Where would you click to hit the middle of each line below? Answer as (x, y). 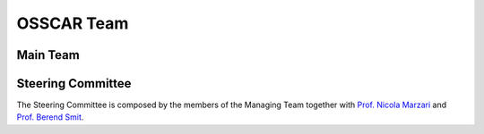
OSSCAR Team (73, 23)
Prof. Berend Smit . (50, 117)
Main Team (48, 55)
